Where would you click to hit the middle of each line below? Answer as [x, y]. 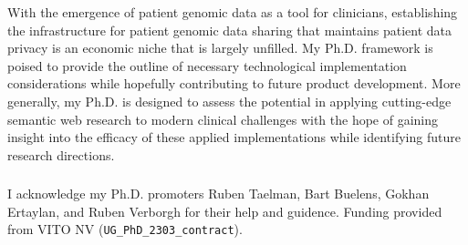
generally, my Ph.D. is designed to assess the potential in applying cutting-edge [229, 101]
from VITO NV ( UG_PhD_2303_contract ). [125, 229]
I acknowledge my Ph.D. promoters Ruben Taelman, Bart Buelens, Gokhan [218, 194]
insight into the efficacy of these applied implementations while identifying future [234, 137]
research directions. [61, 154]
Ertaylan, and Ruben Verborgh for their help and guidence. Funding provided [225, 211]
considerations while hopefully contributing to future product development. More [234, 83]
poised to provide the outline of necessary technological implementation [207, 65]
